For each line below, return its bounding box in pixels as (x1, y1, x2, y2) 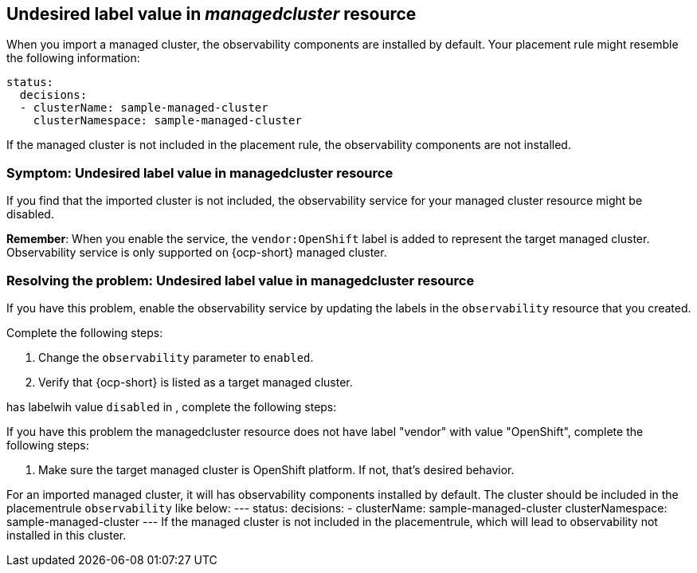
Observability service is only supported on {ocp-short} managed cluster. (6, 245, 387, 260)
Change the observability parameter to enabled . (38, 350, 314, 364)
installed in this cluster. (6, 528, 127, 542)
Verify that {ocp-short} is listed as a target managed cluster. (38, 375, 353, 389)
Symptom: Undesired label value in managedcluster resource (6, 164, 394, 181)
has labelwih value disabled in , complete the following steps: (6, 399, 337, 414)
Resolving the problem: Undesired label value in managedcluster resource (6, 272, 475, 288)
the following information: (6, 51, 140, 65)
